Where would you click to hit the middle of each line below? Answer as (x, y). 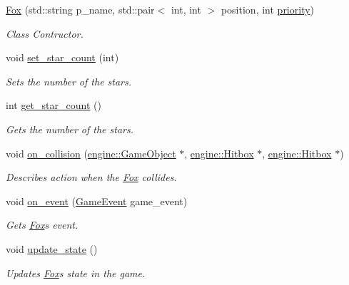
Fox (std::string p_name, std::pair (80, 9)
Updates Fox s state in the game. (76, 273)
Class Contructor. (45, 33)
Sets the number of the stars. (69, 81)
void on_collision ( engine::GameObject (91, 153)
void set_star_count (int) (62, 57)
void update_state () (52, 248)
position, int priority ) (268, 9)
